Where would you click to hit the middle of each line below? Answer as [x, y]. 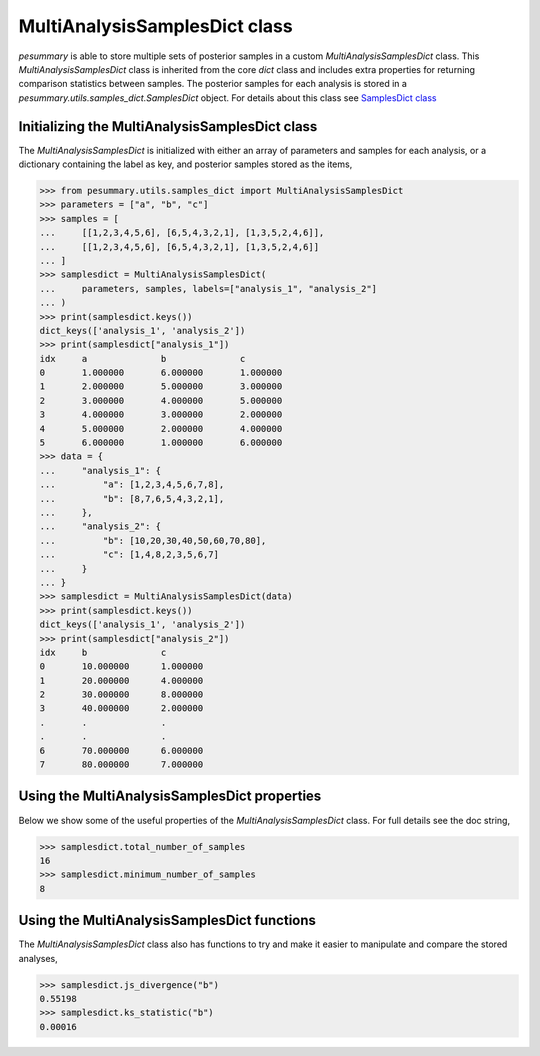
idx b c [103, 652]
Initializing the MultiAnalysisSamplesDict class [168, 126]
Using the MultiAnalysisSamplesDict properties [170, 796]
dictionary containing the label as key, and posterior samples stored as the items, [185, 164]
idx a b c [142, 358]
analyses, [38, 958]
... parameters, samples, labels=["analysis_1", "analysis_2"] [208, 288]
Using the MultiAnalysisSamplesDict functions [167, 920]
